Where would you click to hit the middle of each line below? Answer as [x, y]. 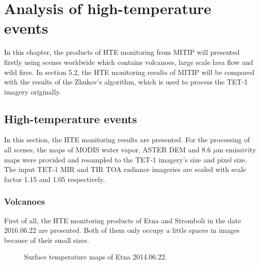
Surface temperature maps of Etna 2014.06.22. [96, 257]
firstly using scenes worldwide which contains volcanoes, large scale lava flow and [129, 62]
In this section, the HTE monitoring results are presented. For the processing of [127, 140]
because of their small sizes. [47, 240]
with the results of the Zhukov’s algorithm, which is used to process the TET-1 [126, 82]
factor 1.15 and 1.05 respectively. [55, 179]
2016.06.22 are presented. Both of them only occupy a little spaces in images [122, 230]
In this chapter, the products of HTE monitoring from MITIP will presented [122, 52]
